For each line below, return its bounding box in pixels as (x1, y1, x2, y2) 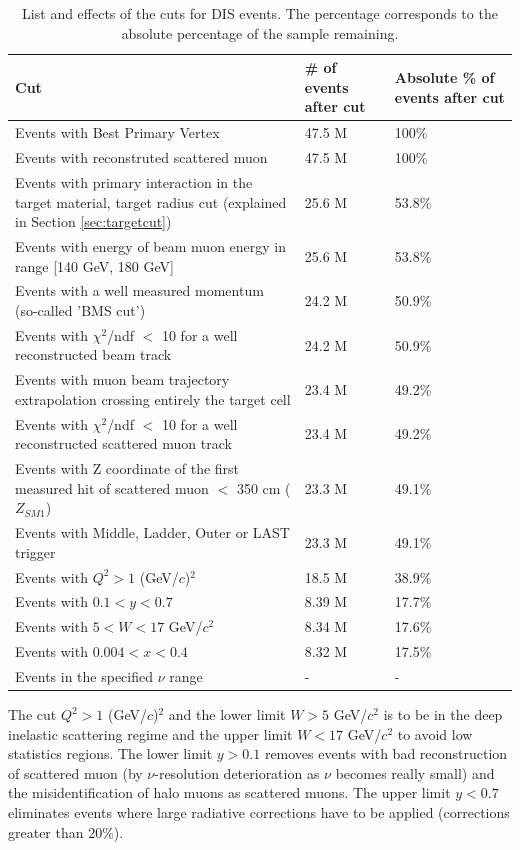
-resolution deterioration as (154, 762, 320, 783)
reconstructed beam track (15, 344, 172, 365)
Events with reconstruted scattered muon (15, 147, 268, 168)
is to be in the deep (383, 704, 503, 725)
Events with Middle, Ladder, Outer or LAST (15, 522, 290, 543)
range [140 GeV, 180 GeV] (15, 255, 174, 276)
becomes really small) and (335, 762, 495, 783)
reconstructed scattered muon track (15, 433, 232, 454)
